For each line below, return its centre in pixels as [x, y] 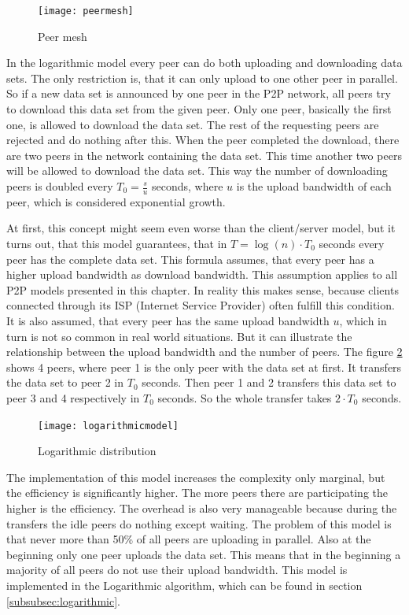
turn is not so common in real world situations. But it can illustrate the [179, 336]
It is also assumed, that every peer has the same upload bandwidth [168, 320]
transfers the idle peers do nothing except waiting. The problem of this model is [199, 523]
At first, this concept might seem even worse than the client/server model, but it [201, 228]
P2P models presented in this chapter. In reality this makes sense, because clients [203, 289]
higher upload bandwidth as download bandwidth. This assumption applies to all [202, 274]
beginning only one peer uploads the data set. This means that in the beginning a [204, 554]
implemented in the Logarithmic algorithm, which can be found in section [184, 585]
